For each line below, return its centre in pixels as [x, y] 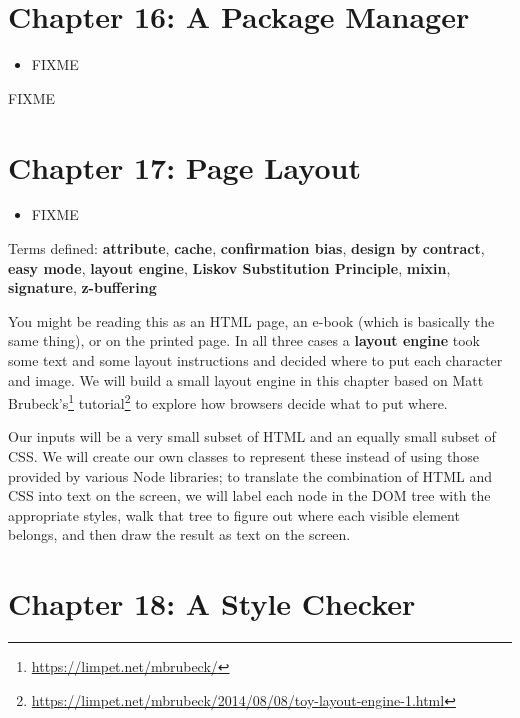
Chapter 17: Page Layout [184, 166]
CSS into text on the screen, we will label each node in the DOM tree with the [249, 495]
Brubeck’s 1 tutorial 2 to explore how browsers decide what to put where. [228, 401]
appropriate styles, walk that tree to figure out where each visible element [234, 514]
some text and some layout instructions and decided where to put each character [255, 360]
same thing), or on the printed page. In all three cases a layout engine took [244, 340]
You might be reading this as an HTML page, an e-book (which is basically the [251, 320]
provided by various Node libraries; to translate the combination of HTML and [250, 475]
